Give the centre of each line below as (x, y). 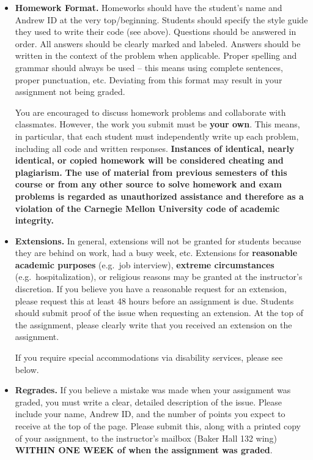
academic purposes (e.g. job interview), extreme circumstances (145, 264)
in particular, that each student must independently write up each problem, (157, 136)
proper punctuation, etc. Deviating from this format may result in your (149, 79)
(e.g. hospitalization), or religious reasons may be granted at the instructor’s (159, 277)
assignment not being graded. (70, 92)
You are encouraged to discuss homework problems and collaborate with (150, 112)
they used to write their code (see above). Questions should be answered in (156, 32)
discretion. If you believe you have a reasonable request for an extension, (151, 289)
